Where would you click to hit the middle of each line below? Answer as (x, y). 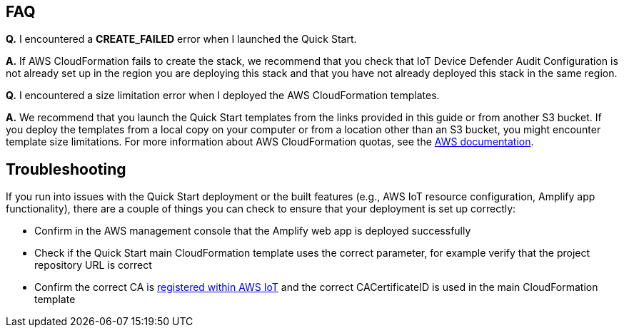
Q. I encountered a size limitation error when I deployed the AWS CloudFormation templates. (223, 96)
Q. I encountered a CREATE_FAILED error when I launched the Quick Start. (181, 39)
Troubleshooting (66, 169)
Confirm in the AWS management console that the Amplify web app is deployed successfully (253, 231)
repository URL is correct (93, 265)
